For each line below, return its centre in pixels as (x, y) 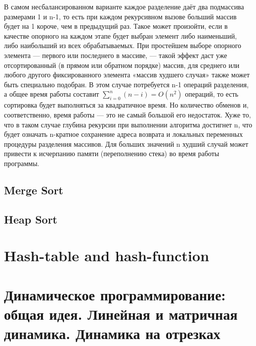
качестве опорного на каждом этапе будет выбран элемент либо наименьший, (121, 35)
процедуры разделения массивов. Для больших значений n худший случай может (126, 144)
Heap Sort (31, 219)
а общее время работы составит (52, 94)
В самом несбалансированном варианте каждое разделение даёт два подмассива (124, 6)
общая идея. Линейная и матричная (121, 314)
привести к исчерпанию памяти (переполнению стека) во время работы (112, 153)
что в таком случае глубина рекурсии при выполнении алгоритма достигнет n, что (128, 124)
